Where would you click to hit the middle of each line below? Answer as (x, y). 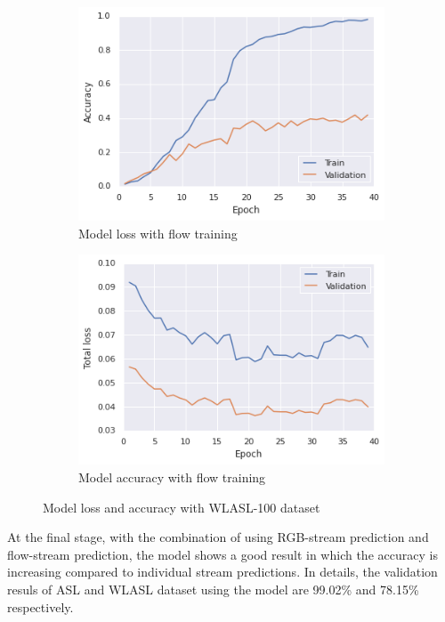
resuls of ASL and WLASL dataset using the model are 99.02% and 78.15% (213, 590)
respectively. (40, 606)
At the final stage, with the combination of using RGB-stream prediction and (218, 537)
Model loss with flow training (158, 233)
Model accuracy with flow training (172, 477)
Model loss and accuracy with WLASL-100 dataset (182, 507)
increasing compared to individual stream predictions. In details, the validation (222, 572)
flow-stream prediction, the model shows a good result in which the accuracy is (222, 554)
